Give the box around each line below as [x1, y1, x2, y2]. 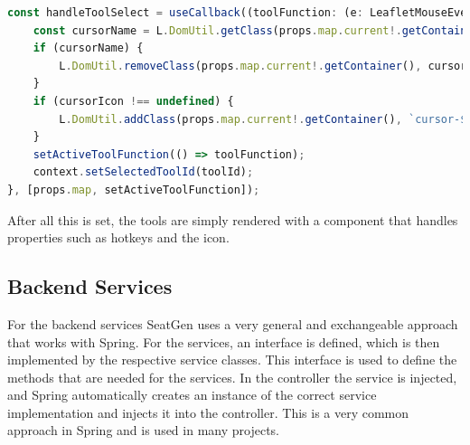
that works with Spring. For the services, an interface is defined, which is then [7, 332, 440, 351]
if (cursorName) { [33, 42, 144, 55]
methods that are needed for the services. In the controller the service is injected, [7, 367, 457, 386]
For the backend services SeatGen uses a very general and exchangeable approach [7, 314, 458, 333]
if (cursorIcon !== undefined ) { [33, 94, 234, 108]
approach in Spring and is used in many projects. [7, 421, 279, 440]
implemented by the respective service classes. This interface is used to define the [7, 350, 457, 369]
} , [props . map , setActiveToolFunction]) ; [7, 183, 260, 196]
